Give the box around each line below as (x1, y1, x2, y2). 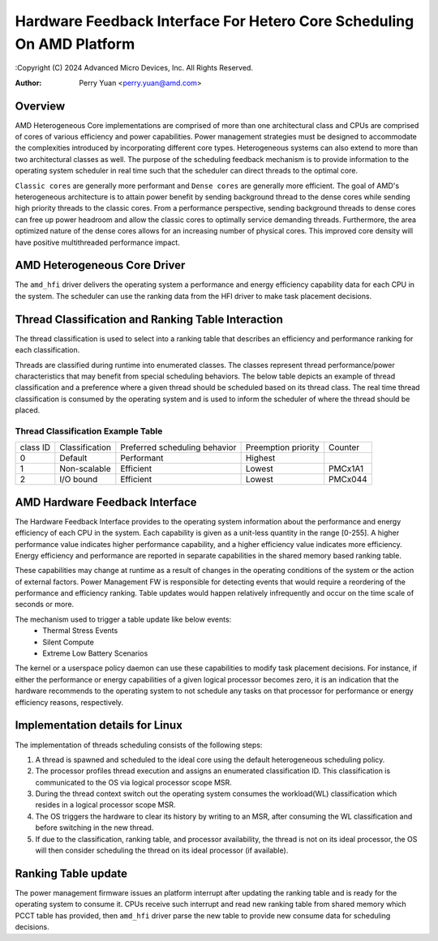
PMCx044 (328, 474, 368, 485)
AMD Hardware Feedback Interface (15, 495, 198, 509)
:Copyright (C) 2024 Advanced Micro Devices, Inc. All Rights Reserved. (15, 63, 253, 73)
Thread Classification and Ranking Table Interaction (15, 312, 283, 326)
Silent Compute (42, 637, 95, 647)
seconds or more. (15, 600, 75, 610)
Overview (15, 99, 66, 113)
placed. (15, 405, 41, 415)
